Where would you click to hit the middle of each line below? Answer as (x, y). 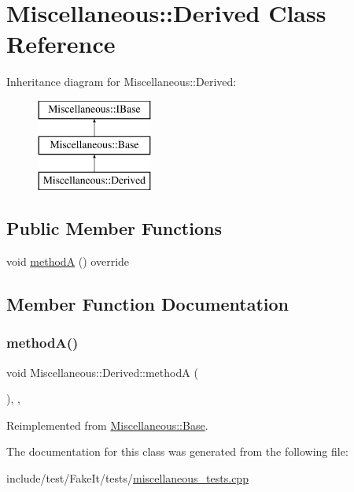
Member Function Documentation (148, 304)
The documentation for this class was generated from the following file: (177, 451)
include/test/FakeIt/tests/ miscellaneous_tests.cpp (127, 478)
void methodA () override (68, 261)
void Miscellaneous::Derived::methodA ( (102, 372)
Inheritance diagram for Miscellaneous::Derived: (122, 82)
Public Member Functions (114, 228)
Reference (61, 44)
